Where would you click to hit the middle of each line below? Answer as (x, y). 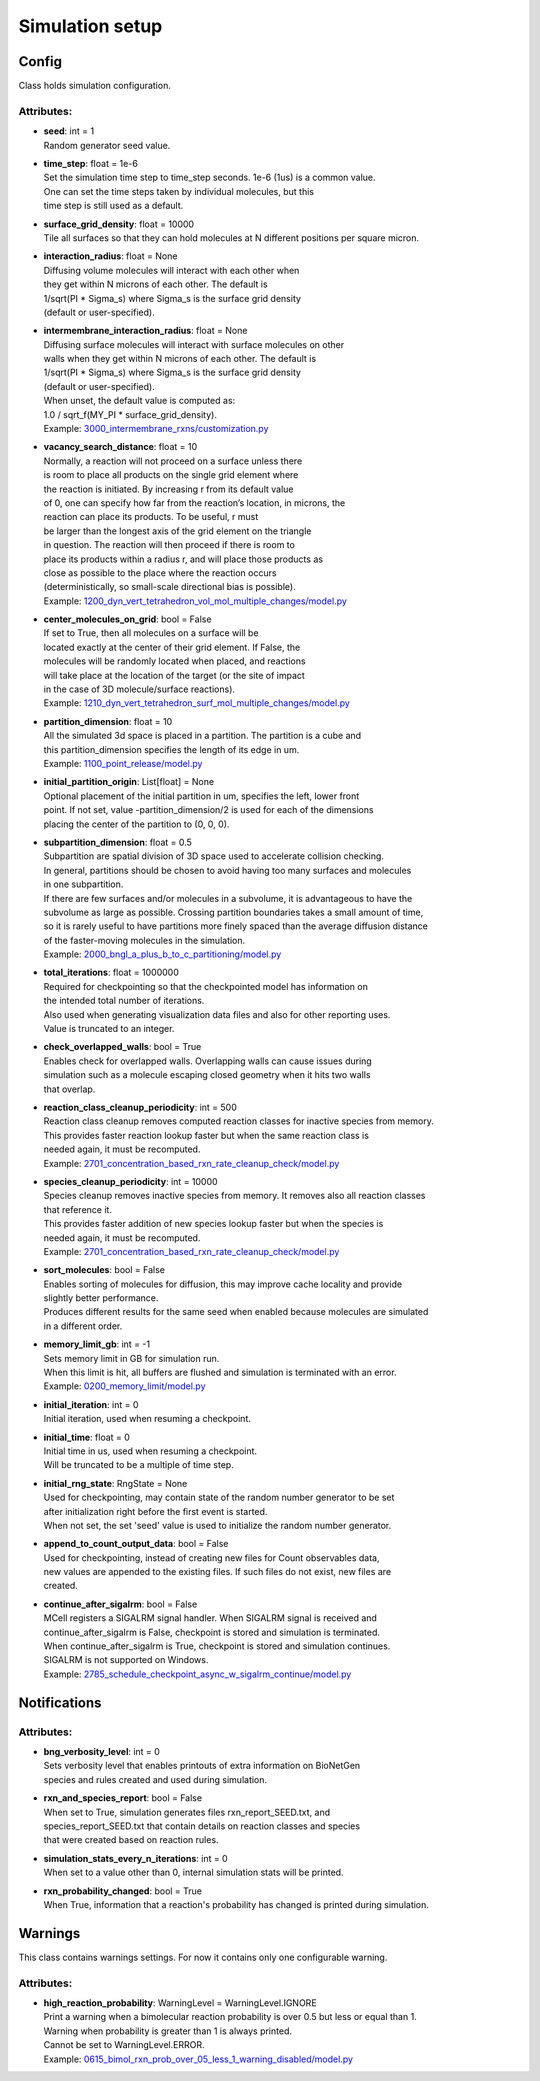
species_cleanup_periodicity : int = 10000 (131, 1181)
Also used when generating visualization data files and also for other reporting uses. (217, 1014)
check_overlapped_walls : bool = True (122, 1047)
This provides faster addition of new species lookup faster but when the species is (213, 1224)
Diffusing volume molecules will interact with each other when (171, 270)
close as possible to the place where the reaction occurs (160, 572)
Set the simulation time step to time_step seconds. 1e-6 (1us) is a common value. (209, 177)
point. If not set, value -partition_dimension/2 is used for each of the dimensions (208, 810)
